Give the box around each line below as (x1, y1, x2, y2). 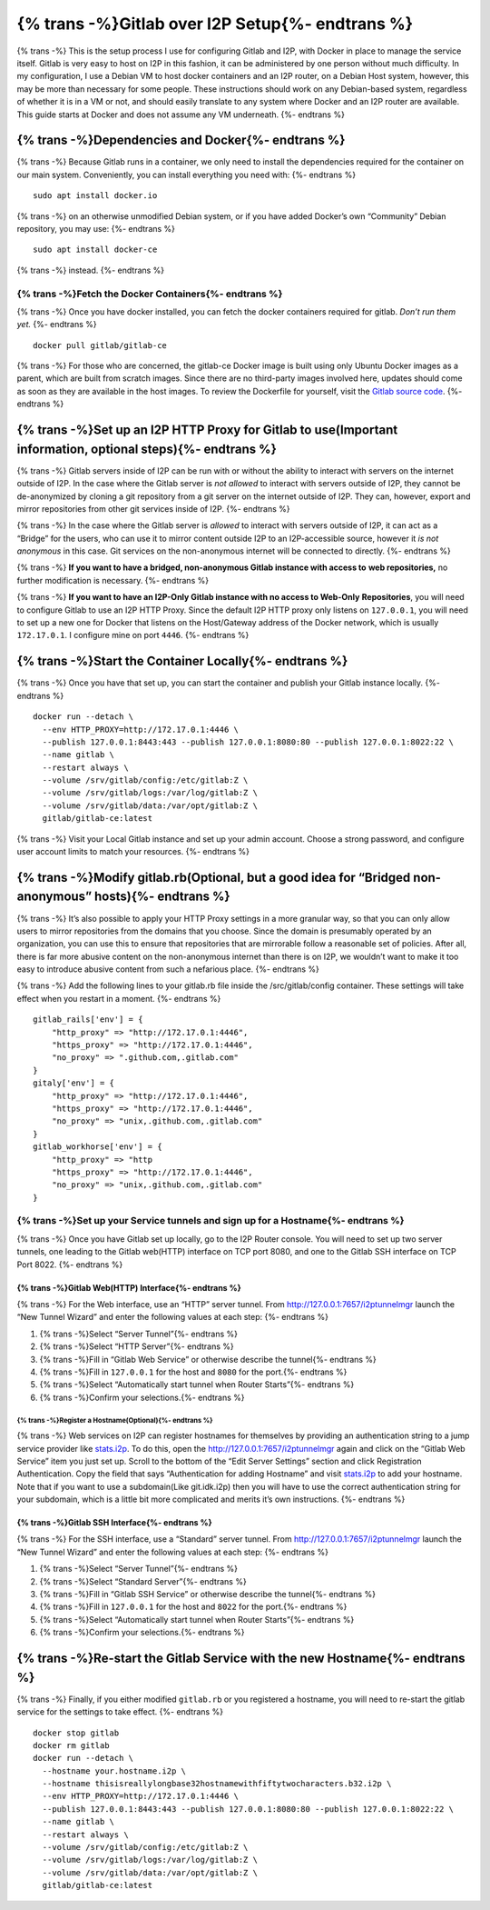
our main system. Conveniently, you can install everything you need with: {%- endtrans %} (16, 169, 357, 180)
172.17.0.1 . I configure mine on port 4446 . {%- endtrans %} (16, 630, 250, 641)
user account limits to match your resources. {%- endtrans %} (16, 846, 250, 857)
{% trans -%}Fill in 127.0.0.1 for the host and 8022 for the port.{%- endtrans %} (39, 1601, 348, 1613)
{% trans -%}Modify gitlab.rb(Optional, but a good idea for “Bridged (16, 869, 411, 885)
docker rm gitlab (33, 1740, 110, 1750)
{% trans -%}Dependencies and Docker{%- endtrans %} (16, 133, 346, 148)
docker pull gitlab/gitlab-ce (33, 340, 168, 350)
